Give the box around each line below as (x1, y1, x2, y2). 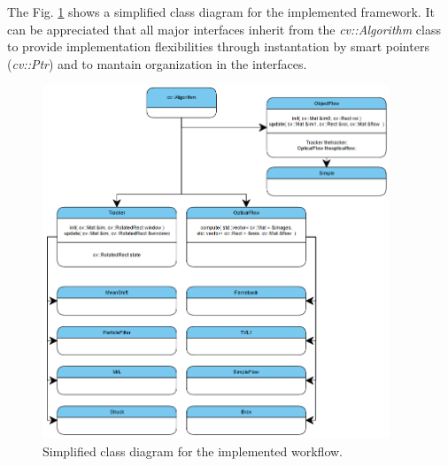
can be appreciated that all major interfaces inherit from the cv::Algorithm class (7, 19, 441, 38)
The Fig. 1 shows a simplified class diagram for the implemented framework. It (7, 3, 435, 20)
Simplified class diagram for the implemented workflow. (42, 441, 343, 460)
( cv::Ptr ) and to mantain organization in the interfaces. (7, 54, 307, 73)
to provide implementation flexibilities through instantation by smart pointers (7, 37, 429, 56)
